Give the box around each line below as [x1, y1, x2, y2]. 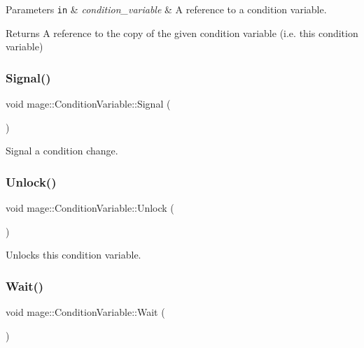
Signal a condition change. [6, 143, 118, 158]
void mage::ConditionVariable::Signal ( [6, 96, 171, 111]
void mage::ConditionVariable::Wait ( [6, 305, 165, 319]
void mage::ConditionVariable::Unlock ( [6, 201, 174, 215]
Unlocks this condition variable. [6, 247, 141, 262]
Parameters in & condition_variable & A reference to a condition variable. [6, 2, 327, 16]
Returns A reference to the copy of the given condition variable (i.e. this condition [6, 25, 358, 40]
